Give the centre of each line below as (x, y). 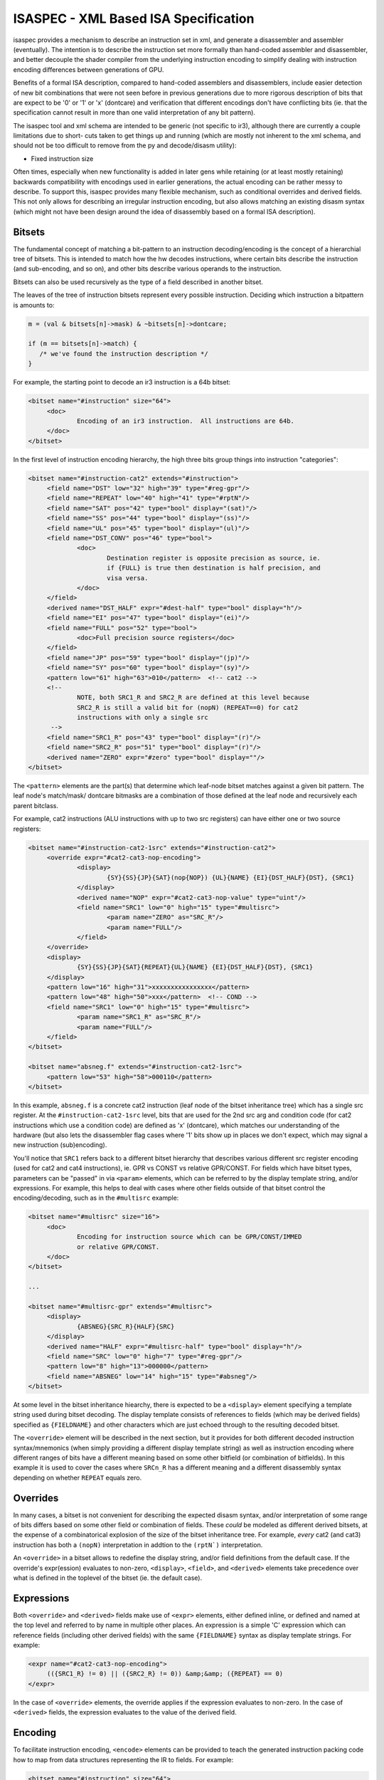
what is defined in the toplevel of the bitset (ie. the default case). (108, 1578)
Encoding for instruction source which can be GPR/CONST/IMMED (190, 1237)
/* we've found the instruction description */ (124, 354)
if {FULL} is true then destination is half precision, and (214, 568)
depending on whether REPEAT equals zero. (78, 1477)
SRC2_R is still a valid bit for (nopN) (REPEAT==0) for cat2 (188, 707)
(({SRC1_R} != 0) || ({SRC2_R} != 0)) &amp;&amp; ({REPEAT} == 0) (165, 1674)
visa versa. (128, 578)
